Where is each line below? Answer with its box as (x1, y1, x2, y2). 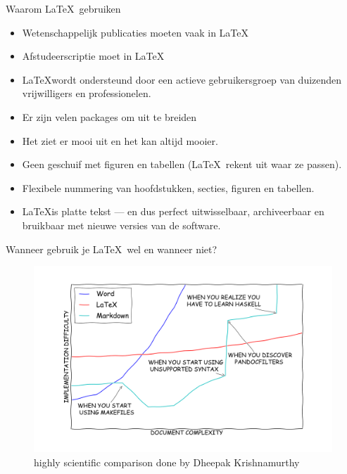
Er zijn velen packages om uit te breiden (22, 109, 197, 124)
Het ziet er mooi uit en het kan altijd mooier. (22, 133, 218, 148)
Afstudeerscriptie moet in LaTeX (22, 49, 165, 63)
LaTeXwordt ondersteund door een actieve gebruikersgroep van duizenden (22, 72, 342, 87)
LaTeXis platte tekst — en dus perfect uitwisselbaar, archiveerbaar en (22, 204, 324, 219)
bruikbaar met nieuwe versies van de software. (22, 217, 221, 232)
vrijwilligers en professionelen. (22, 86, 151, 101)
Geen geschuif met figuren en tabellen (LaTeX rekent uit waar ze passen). (22, 157, 342, 172)
